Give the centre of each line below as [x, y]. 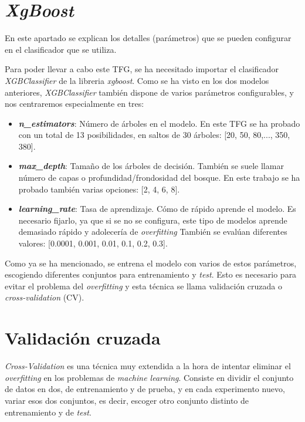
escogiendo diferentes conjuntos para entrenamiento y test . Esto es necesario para [151, 274]
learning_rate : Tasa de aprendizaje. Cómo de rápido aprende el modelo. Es [157, 209]
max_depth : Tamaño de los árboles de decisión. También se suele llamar [151, 166]
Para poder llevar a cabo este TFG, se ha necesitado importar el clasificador [142, 69]
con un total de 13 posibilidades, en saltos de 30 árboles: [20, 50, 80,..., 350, [154, 135]
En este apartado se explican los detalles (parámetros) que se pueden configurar [148, 38]
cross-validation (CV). [45, 297]
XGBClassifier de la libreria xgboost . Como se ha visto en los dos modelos [137, 80]
